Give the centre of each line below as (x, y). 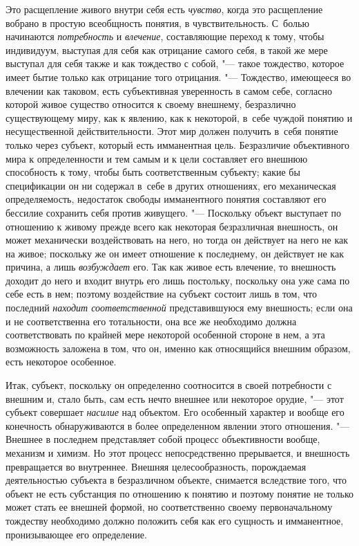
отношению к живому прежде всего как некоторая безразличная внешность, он (172, 226)
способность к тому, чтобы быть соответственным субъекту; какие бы (153, 172)
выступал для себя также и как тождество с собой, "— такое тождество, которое (175, 63)
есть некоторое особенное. (61, 362)
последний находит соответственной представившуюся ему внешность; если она (179, 308)
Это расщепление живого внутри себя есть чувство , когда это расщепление (164, 9)
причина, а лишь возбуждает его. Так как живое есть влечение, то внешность (171, 267)
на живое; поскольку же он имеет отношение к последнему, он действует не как (175, 253)
